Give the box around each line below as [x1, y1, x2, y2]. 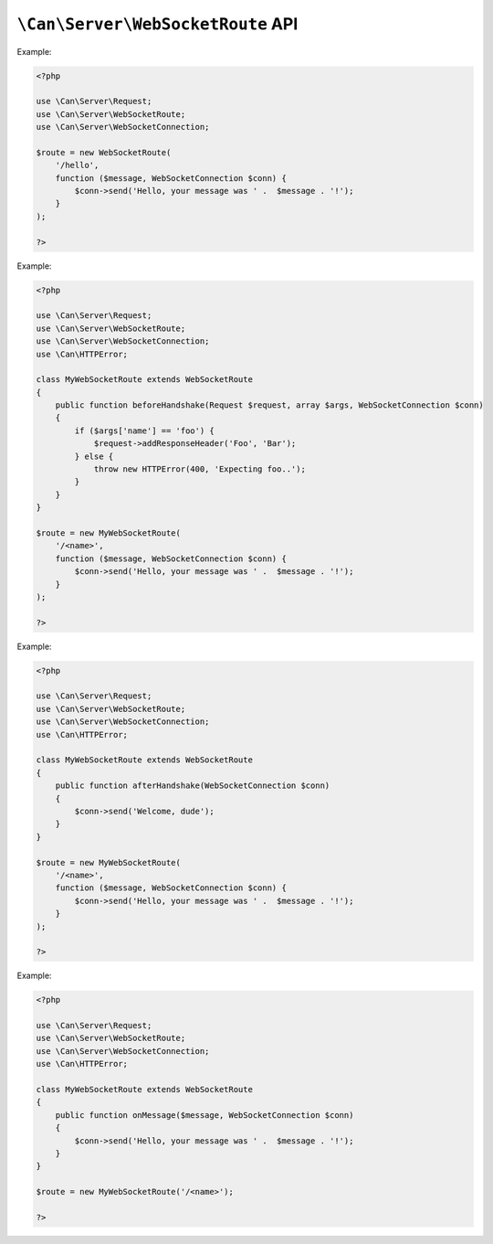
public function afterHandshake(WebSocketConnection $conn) [55, 781, 330, 791]
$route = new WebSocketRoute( [36, 147, 172, 157]
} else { [74, 451, 114, 462]
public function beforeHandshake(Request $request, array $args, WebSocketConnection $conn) [55, 400, 484, 410]
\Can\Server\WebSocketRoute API [16, 14, 299, 34]
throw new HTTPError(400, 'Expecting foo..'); [93, 464, 306, 474]
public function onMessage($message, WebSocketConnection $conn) [55, 1110, 354, 1120]
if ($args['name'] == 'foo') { [74, 425, 215, 436]
